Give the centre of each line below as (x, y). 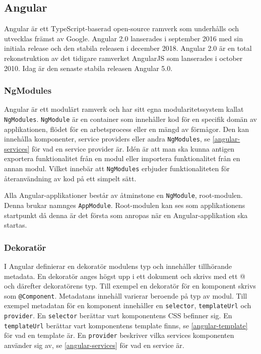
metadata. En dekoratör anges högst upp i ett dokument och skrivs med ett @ (125, 276)
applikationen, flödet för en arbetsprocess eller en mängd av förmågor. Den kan (127, 129)
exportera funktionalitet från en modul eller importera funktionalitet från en (122, 158)
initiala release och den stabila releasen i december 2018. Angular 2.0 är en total (128, 48)
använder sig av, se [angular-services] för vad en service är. (94, 345)
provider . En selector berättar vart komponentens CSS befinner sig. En (118, 315)
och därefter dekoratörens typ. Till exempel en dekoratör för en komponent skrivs (130, 286)
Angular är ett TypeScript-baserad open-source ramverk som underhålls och (122, 28)
